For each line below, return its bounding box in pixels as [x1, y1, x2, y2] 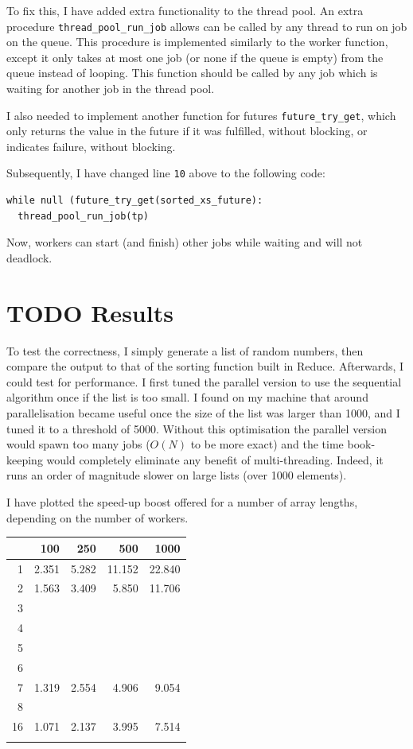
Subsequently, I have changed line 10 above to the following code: [6, 165, 325, 181]
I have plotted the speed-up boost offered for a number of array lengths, [6, 493, 358, 510]
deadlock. [6, 249, 53, 266]
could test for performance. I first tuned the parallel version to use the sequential [6, 373, 402, 390]
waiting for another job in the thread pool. [6, 80, 215, 97]
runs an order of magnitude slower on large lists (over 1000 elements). [6, 467, 347, 483]
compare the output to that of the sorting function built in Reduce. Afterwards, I [6, 358, 404, 374]
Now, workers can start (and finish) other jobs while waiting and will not [6, 234, 363, 250]
